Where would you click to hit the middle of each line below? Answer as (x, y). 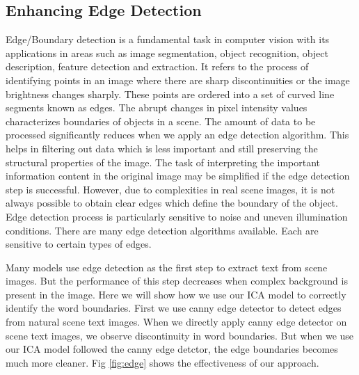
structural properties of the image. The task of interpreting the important (163, 162)
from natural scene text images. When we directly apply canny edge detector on (176, 322)
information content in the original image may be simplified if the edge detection (178, 176)
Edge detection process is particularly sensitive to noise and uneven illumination (177, 216)
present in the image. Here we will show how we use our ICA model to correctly (176, 294)
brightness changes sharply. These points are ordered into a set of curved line (170, 94)
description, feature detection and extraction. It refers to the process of (157, 66)
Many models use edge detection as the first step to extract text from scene (167, 267)
